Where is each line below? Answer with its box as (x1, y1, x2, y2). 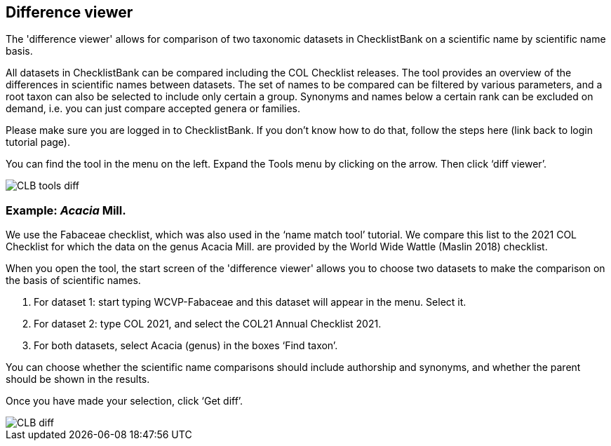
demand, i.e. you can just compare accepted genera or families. (6, 102, 300, 115)
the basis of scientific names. (6, 274, 141, 287)
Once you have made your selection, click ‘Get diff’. (6, 395, 243, 407)
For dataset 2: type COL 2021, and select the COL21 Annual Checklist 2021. (34, 318, 382, 330)
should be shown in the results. (6, 373, 150, 386)
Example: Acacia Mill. (6, 203, 126, 217)
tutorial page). (6, 136, 70, 149)
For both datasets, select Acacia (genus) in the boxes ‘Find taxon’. (34, 339, 338, 352)
